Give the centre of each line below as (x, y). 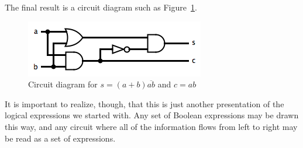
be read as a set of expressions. (60, 138)
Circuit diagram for (63, 84)
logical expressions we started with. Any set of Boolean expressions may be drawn (152, 115)
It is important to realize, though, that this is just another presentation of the (144, 103)
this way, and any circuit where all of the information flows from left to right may (151, 126)
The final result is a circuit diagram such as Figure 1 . (101, 7)
